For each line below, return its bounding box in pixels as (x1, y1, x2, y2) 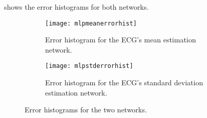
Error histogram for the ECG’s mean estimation (45, 34, 196, 45)
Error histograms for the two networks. (25, 104, 147, 115)
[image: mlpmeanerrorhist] (45, 19, 137, 27)
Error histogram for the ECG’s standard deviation (45, 77, 203, 88)
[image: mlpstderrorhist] (45, 62, 133, 70)
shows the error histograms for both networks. (4, 2, 149, 12)
